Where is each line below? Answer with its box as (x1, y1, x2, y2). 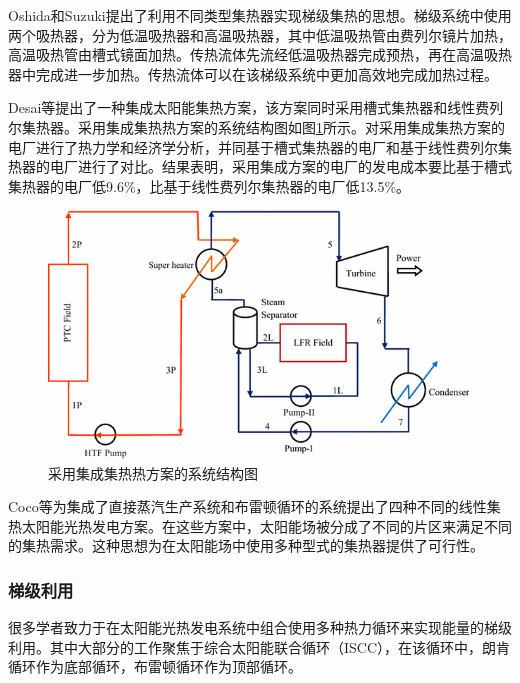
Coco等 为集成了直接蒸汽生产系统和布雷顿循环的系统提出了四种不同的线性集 (8, 496, 501, 517)
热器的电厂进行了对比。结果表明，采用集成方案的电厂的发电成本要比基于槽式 (8, 156, 512, 177)
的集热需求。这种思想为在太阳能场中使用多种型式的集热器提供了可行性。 (8, 535, 484, 556)
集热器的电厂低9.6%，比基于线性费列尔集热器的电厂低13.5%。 (8, 175, 411, 196)
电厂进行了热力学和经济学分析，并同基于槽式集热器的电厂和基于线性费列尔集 (8, 136, 512, 157)
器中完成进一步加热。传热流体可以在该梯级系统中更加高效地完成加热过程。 (8, 63, 498, 84)
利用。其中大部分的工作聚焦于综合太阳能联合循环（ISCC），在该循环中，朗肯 (8, 636, 511, 657)
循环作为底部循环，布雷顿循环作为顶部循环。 (8, 656, 302, 677)
